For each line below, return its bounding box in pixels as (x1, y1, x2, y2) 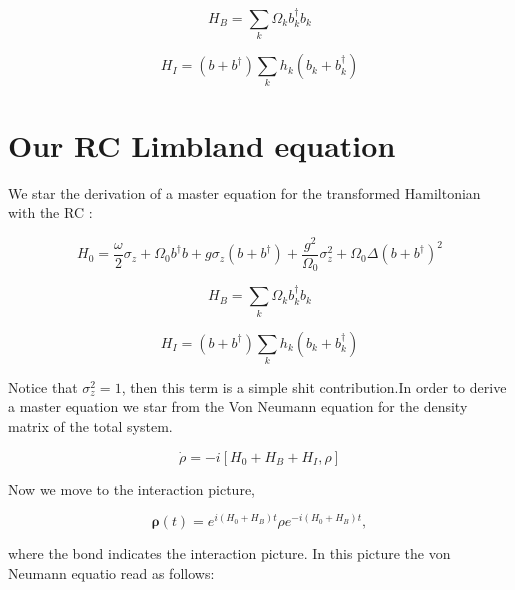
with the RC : (8, 202, 93, 223)
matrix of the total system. (8, 416, 173, 437)
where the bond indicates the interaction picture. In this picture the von (8, 543, 451, 564)
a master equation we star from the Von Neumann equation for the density (8, 396, 468, 417)
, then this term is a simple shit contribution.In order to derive (121, 376, 507, 397)
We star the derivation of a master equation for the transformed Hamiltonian (8, 182, 481, 203)
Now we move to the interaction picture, (8, 478, 255, 499)
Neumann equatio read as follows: (8, 562, 215, 583)
